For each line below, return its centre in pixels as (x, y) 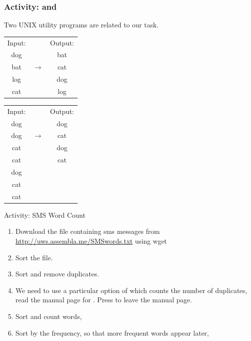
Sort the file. (34, 257)
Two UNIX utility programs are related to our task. (81, 25)
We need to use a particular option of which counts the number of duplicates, (131, 290)
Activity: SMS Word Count (45, 215)
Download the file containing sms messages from (88, 231)
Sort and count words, (49, 316)
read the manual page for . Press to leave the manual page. (104, 300)
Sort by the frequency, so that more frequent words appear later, (112, 332)
